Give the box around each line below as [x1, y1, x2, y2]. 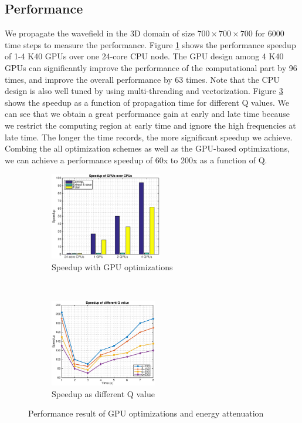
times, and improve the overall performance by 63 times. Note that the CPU [5, 73, 280, 85]
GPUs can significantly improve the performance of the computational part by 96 [5, 61, 297, 73]
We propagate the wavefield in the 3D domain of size [5, 27, 195, 39]
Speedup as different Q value [52, 387, 155, 399]
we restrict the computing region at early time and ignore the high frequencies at [5, 119, 296, 131]
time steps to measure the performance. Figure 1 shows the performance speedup [5, 38, 296, 51]
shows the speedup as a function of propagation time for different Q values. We [5, 96, 290, 108]
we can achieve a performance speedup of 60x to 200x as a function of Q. [5, 153, 267, 166]
